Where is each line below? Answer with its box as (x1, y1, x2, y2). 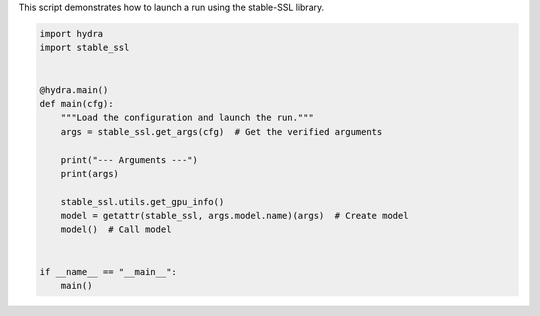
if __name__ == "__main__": (39, 266, 177, 277)
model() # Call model (60, 224, 172, 235)
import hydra (39, 28, 104, 39)
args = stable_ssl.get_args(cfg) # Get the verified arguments (60, 126, 383, 137)
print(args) (60, 168, 120, 179)
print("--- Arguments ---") (60, 154, 199, 165)
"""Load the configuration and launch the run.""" (60, 112, 314, 124)
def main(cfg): (39, 98, 114, 109)
